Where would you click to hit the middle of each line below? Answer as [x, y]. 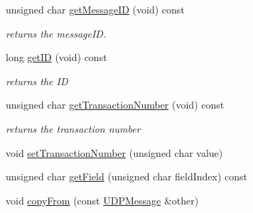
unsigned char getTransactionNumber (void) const [115, 105]
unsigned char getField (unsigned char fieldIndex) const [127, 176]
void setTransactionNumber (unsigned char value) [114, 152]
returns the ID [37, 81]
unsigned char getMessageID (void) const [95, 9]
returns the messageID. [56, 33]
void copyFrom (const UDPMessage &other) [102, 200]
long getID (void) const [56, 57]
